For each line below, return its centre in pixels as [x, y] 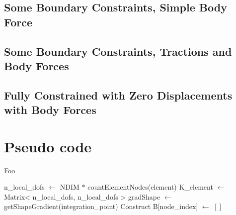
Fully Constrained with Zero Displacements [118, 95]
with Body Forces [50, 110]
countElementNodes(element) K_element [150, 187]
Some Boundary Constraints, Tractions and [118, 51]
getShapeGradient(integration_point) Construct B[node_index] [101, 206]
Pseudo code [48, 146]
